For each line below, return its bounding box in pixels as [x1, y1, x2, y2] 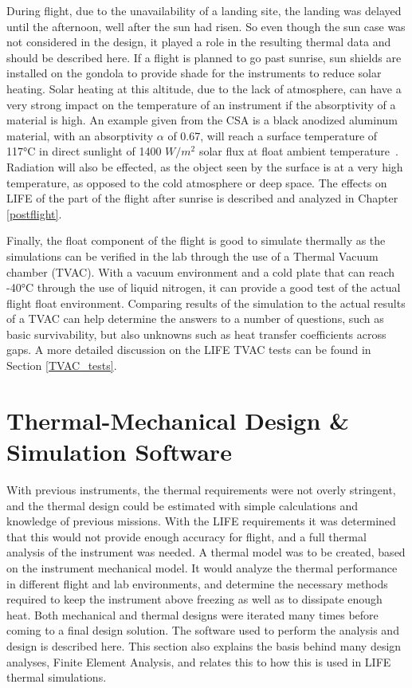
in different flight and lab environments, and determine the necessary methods [6, 575, 388, 592]
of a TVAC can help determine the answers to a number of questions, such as [6, 310, 384, 327]
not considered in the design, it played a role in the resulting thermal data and [6, 33, 391, 50]
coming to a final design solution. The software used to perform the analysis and [6, 622, 399, 639]
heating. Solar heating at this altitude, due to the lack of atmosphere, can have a [6, 80, 402, 96]
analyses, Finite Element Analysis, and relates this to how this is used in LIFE [6, 653, 391, 670]
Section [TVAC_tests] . [6, 357, 117, 374]
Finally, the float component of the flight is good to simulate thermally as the [6, 232, 386, 249]
